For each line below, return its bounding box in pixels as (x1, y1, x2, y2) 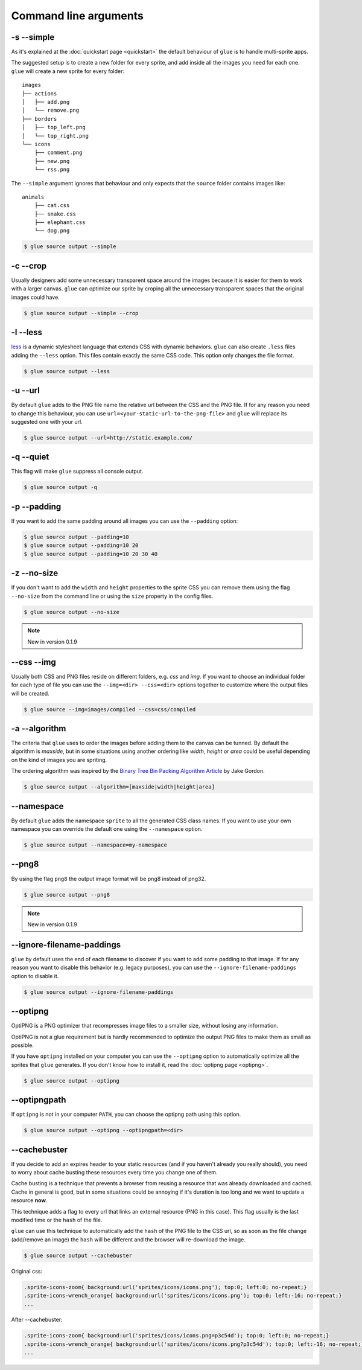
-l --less (11, 327, 42, 338)
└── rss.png (34, 166, 70, 173)
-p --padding (11, 501, 62, 511)
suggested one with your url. (11, 418, 83, 425)
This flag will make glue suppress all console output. (11, 468, 144, 475)
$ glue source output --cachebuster (24, 1252, 133, 1259)
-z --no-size (11, 568, 59, 578)
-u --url (11, 385, 40, 395)
